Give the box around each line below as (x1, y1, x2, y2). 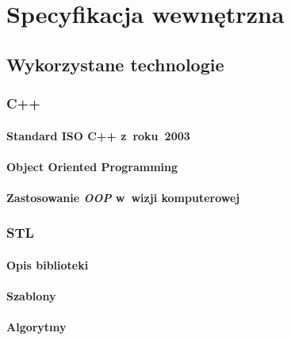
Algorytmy (6, 319, 67, 335)
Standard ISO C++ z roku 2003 (6, 127, 190, 143)
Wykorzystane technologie (6, 52, 224, 76)
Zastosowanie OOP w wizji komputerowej (6, 189, 240, 205)
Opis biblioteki (6, 257, 89, 273)
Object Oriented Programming (6, 158, 178, 174)
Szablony (6, 288, 56, 304)
